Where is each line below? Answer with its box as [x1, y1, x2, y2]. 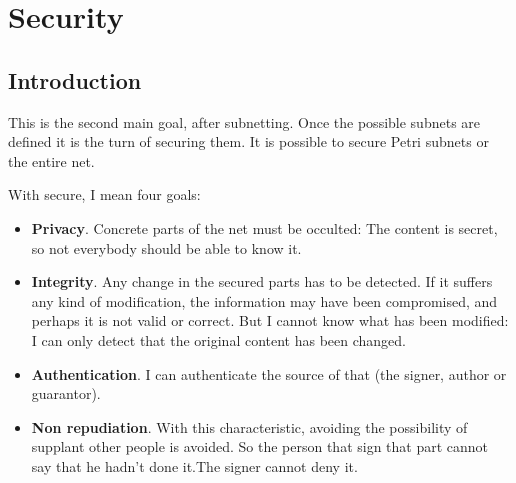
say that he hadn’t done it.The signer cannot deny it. [31, 455, 358, 476]
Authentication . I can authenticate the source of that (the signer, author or [31, 363, 507, 384]
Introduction [8, 64, 142, 95]
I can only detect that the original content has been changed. [31, 329, 407, 350]
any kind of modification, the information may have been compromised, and [31, 290, 498, 311]
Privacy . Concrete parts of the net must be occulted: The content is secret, [31, 217, 498, 238]
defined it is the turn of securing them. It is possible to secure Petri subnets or [8, 131, 489, 152]
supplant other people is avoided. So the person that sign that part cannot [31, 436, 489, 457]
